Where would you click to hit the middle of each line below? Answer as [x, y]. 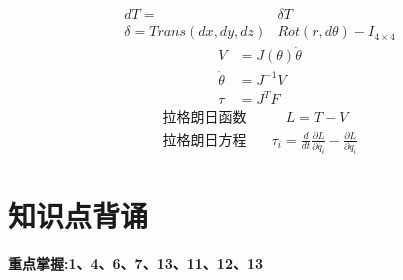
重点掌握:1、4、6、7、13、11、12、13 [136, 263]
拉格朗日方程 [204, 140]
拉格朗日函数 [204, 118]
